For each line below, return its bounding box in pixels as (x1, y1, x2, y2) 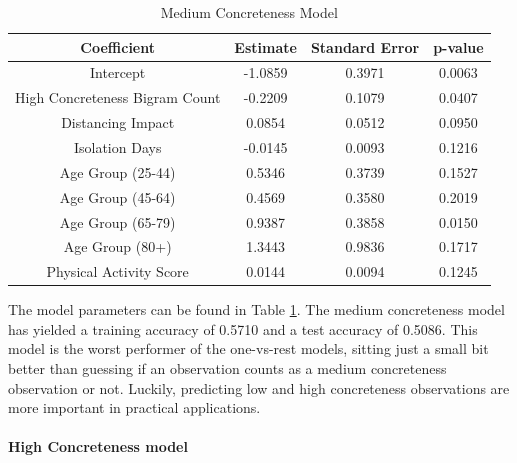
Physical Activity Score (46, 261, 189, 282)
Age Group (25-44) (59, 161, 176, 182)
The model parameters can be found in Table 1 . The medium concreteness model (8, 299, 505, 320)
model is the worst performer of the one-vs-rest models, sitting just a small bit (8, 338, 489, 359)
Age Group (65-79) (59, 211, 176, 232)
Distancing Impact (61, 112, 175, 133)
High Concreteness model (8, 436, 188, 457)
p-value (433, 36, 484, 57)
